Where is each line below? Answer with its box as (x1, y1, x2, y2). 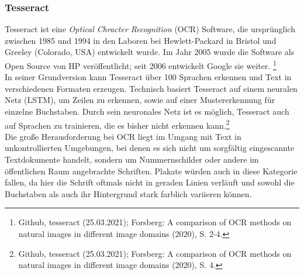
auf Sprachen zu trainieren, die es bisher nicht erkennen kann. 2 (5, 117, 230, 131)
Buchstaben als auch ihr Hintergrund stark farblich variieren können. (5, 187, 252, 200)
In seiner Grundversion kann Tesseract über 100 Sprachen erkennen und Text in (5, 71, 292, 83)
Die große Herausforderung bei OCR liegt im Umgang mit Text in (5, 130, 241, 142)
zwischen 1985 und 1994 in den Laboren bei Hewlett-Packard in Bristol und (5, 34, 277, 46)
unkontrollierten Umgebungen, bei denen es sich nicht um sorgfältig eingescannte (5, 142, 295, 154)
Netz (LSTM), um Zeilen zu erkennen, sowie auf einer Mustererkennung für (5, 94, 275, 106)
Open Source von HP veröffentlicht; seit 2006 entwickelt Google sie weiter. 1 (5, 58, 277, 71)
